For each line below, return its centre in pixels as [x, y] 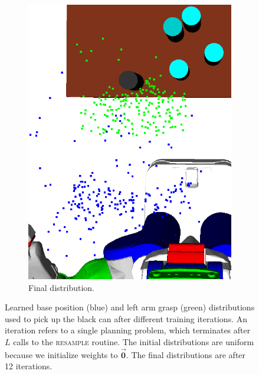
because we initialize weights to [61, 354]
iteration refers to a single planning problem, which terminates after [128, 330]
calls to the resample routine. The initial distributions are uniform [134, 342]
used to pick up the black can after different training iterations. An [126, 318]
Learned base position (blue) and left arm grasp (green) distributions [130, 307]
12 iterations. [29, 366]
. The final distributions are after [186, 354]
